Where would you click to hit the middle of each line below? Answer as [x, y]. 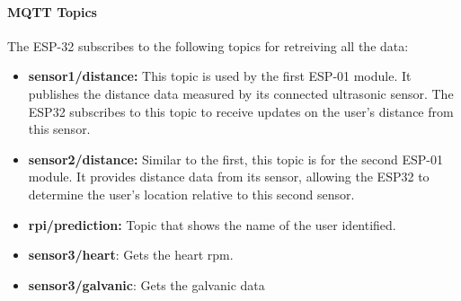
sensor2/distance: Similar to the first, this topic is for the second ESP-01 [235, 159]
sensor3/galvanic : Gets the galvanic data [146, 284]
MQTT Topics [52, 11]
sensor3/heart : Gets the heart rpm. [131, 255]
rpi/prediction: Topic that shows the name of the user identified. [212, 224]
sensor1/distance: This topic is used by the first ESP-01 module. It [220, 76]
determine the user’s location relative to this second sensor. [191, 194]
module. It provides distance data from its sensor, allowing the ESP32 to [229, 177]
